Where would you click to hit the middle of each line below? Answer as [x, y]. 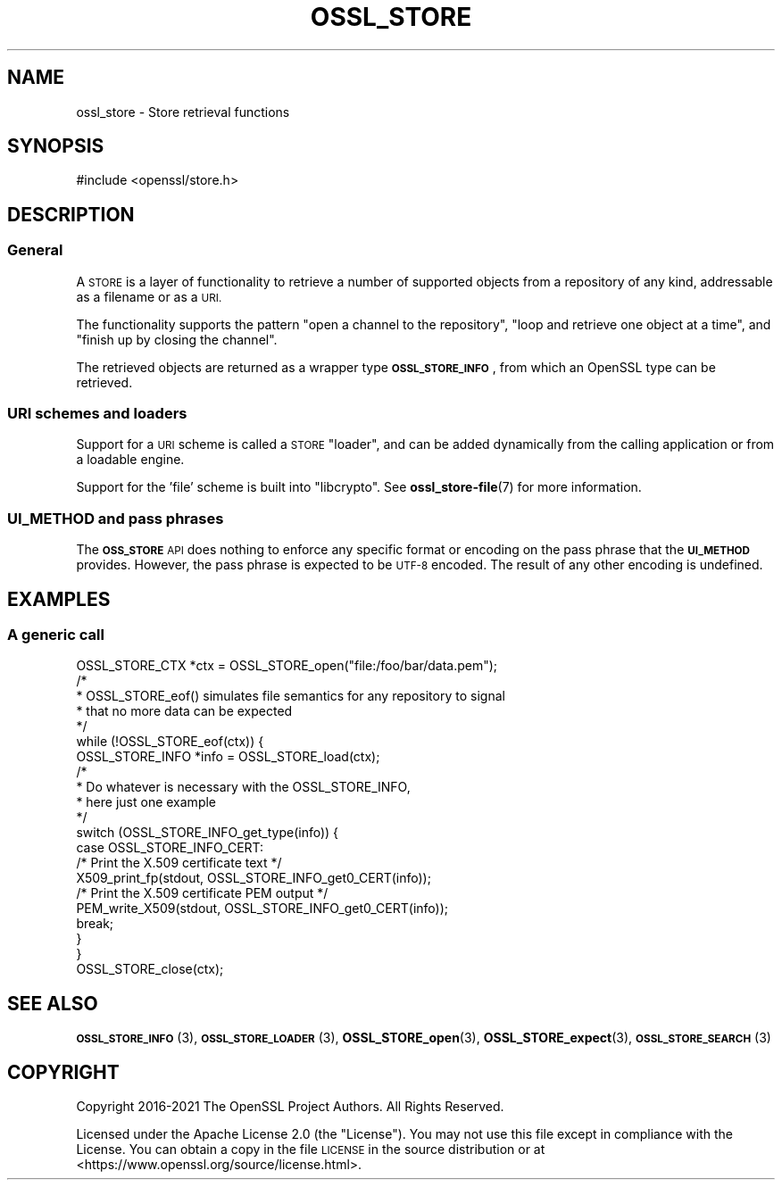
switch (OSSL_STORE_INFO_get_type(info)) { [208, 833]
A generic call [56, 635]
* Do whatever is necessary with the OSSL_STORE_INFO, [243, 787]
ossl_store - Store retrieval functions [183, 112]
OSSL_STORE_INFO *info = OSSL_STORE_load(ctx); [228, 757]
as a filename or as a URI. [149, 296]
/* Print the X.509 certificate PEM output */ [202, 893]
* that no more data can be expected [184, 711]
